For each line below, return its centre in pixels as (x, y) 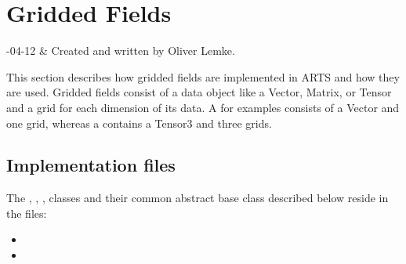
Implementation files (91, 165)
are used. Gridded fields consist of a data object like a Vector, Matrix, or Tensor (199, 92)
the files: (27, 213)
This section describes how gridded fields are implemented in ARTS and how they (203, 76)
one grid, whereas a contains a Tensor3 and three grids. (139, 123)
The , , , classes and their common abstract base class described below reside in (198, 198)
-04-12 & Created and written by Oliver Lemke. (121, 51)
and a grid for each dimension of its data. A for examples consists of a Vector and (203, 107)
